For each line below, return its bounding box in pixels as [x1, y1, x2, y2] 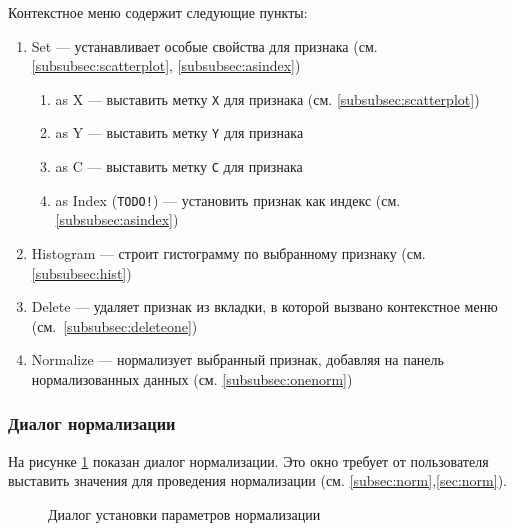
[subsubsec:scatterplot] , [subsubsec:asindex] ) [31, 55, 301, 76]
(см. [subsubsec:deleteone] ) [31, 315, 198, 336]
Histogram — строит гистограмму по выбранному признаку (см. [31, 243, 426, 263]
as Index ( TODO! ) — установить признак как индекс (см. [55, 189, 401, 210]
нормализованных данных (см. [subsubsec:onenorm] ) [31, 368, 353, 389]
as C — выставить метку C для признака [55, 156, 303, 177]
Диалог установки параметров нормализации [48, 503, 321, 524]
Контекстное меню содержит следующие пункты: [8, 2, 308, 22]
